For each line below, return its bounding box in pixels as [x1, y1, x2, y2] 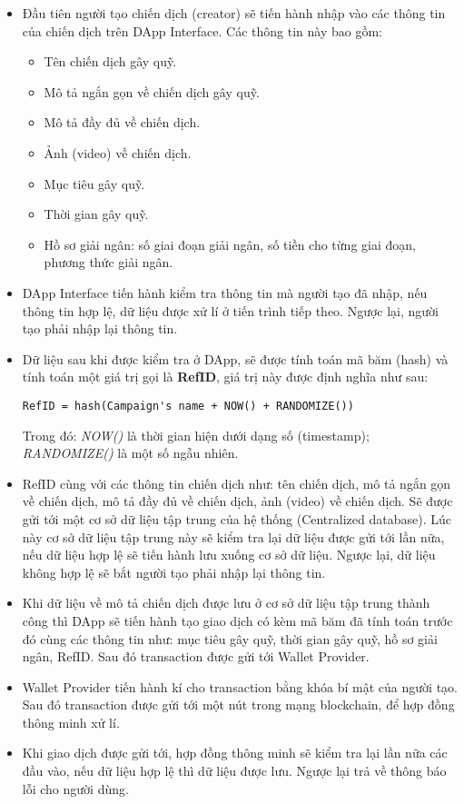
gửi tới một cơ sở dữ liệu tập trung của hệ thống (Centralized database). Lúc [22, 509, 451, 528]
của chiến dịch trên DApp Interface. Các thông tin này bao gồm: [22, 21, 382, 40]
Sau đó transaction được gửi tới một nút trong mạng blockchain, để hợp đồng [22, 695, 455, 714]
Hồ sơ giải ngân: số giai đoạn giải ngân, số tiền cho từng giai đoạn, [44, 234, 416, 253]
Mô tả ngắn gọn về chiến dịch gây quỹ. [44, 82, 260, 101]
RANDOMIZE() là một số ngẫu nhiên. [22, 443, 239, 462]
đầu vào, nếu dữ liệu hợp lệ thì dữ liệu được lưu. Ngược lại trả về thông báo [22, 761, 447, 780]
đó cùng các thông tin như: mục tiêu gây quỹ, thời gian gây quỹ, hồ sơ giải [22, 629, 438, 648]
